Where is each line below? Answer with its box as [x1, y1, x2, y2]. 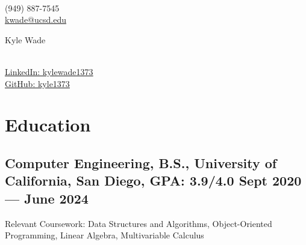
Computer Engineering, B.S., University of [5, 153, 277, 172]
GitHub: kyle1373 [5, 77, 70, 89]
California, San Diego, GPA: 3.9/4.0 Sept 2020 [5, 171, 302, 190]
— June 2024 [5, 189, 89, 207]
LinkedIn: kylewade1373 [5, 65, 93, 77]
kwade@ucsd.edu [5, 13, 66, 26]
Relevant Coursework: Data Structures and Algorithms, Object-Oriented [5, 217, 272, 229]
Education [5, 112, 91, 137]
